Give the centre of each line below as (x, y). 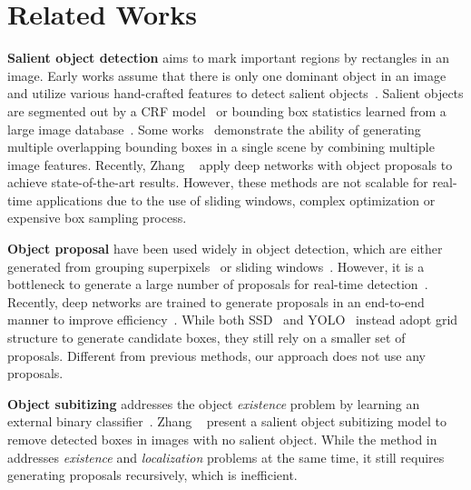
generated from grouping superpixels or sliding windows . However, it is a (216, 266)
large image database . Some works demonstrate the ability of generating (214, 129)
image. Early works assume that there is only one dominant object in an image (227, 75)
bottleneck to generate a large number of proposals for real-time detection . (218, 284)
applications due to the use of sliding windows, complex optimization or (235, 200)
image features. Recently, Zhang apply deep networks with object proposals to (230, 164)
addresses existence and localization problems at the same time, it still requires (226, 457)
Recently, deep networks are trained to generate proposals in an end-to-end (216, 301)
